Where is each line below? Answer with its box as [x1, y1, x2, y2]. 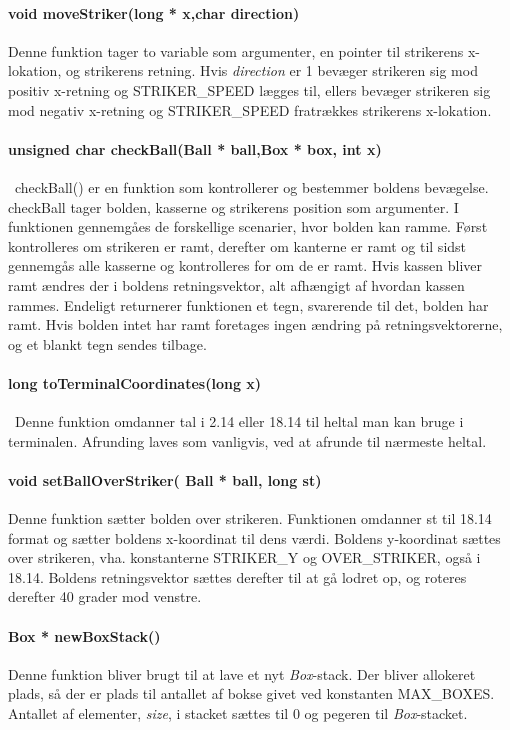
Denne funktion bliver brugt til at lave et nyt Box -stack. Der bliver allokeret [8, 663, 476, 684]
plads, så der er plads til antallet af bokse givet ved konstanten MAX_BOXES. [8, 683, 495, 704]
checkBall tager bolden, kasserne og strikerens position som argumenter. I [8, 196, 459, 217]
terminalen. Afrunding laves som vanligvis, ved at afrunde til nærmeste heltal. [8, 430, 487, 451]
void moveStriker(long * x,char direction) [8, 2, 300, 23]
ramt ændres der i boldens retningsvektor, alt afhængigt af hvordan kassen [8, 274, 465, 295]
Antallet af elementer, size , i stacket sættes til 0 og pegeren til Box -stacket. [8, 703, 468, 724]
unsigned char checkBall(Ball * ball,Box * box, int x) [8, 138, 382, 159]
